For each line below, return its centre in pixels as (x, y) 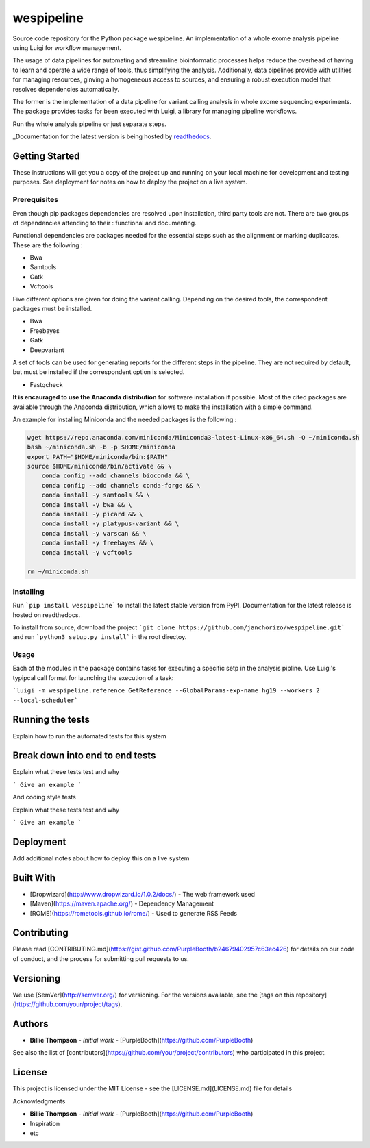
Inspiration (45, 1123)
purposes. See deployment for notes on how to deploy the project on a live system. (130, 182)
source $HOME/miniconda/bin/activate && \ (99, 466)
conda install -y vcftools (87, 552)
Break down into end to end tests (84, 756)
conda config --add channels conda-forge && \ (121, 485)
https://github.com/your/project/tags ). (69, 1004)
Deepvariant (47, 350)
